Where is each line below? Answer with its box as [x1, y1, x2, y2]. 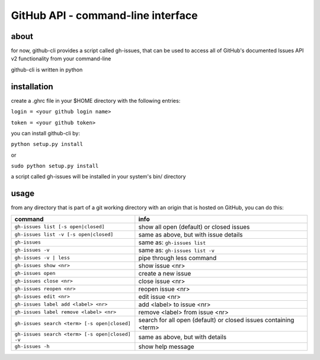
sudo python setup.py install [11, 163, 99, 170]
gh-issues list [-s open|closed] [14, 223, 105, 230]
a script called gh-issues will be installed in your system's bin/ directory [11, 173, 186, 180]
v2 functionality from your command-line [11, 55, 111, 62]
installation [11, 82, 53, 92]
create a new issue [138, 269, 191, 277]
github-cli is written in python [11, 66, 83, 73]
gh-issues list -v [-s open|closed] [14, 231, 114, 238]
